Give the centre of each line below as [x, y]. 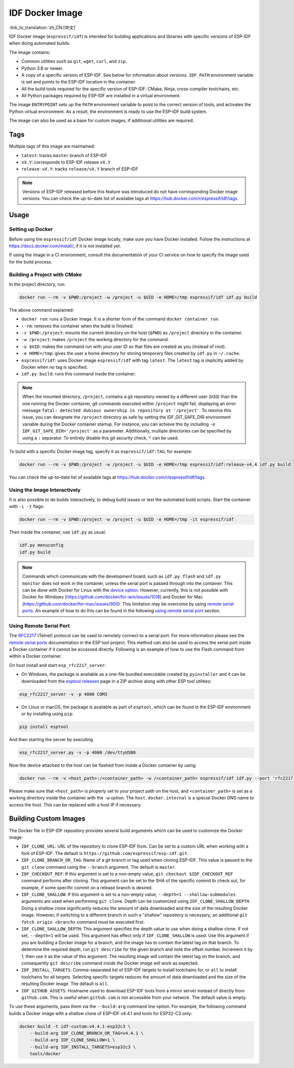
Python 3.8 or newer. [42, 68]
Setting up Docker [31, 229]
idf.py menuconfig [41, 545]
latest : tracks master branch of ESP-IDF [64, 155]
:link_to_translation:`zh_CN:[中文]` [43, 27]
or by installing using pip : [47, 714]
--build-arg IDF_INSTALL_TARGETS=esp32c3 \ [83, 1047]
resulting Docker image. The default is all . [65, 984]
